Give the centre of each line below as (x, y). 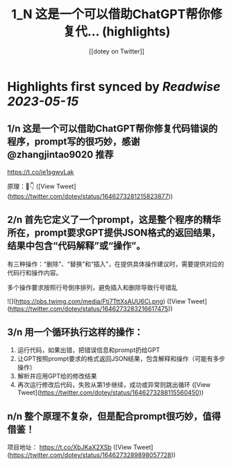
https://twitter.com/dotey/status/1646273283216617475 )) (91, 308)
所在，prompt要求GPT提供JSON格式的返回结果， (114, 233)
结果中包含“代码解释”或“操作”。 (76, 246)
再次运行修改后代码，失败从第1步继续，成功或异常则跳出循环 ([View (114, 385)
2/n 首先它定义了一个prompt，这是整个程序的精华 (114, 220)
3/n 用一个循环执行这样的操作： (75, 332)
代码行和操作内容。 (35, 272)
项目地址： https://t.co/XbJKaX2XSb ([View (69, 447)
